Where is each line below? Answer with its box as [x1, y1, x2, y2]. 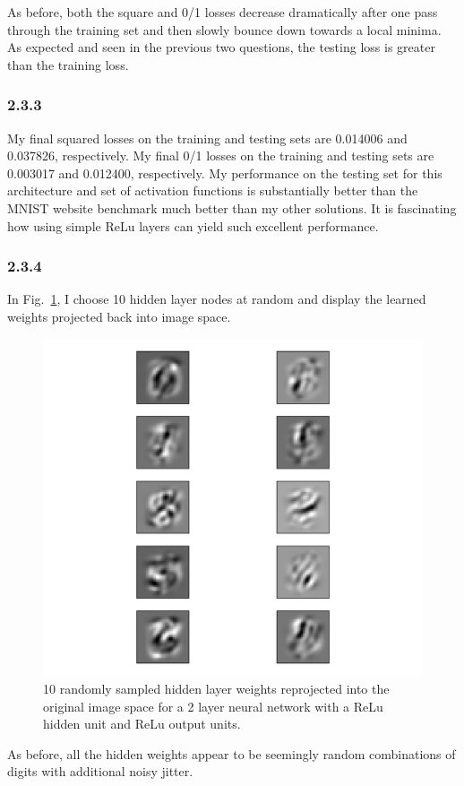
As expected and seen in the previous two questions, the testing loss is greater [7, 38, 435, 56]
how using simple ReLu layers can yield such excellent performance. [7, 216, 379, 235]
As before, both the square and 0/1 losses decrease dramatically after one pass [7, 3, 438, 21]
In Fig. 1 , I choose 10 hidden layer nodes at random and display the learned [7, 289, 426, 308]
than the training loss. [7, 55, 129, 73]
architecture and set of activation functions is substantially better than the [7, 181, 418, 200]
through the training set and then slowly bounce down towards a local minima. [7, 20, 442, 39]
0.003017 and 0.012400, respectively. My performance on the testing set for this [7, 163, 443, 182]
